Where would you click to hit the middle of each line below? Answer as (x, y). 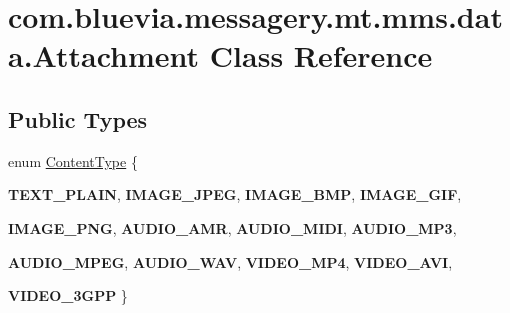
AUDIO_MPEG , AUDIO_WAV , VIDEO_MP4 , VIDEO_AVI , (230, 261)
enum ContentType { (73, 160)
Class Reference (321, 55)
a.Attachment (104, 55)
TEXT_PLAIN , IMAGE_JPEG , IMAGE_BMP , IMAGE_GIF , (235, 194)
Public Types (78, 118)
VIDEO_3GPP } (68, 295)
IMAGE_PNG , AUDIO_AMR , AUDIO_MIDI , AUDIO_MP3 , (232, 227)
